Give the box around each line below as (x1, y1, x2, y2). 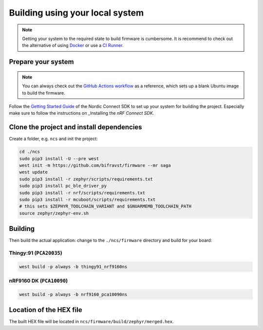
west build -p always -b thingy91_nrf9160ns (19, 264, 128, 269)
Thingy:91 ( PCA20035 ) (9, 249, 63, 256)
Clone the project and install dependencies (9, 123, 142, 131)
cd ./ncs (19, 149, 40, 155)
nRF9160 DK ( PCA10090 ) (9, 277, 68, 284)
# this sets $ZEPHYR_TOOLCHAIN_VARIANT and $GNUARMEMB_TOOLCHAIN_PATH (19, 204, 192, 209)
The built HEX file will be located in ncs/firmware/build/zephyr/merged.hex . (9, 319, 174, 325)
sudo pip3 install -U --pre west (19, 156, 99, 161)
